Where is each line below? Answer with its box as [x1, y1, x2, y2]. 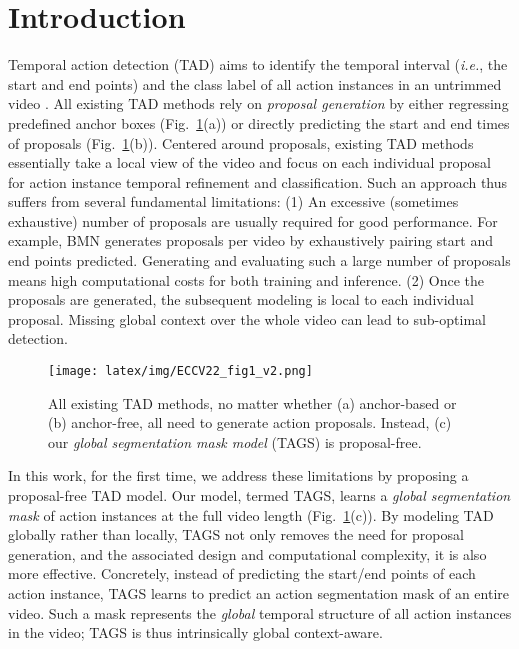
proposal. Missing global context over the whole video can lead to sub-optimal [8, 308, 486, 329]
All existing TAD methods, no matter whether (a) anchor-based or [48, 392, 457, 413]
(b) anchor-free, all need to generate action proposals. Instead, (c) [48, 412, 452, 433]
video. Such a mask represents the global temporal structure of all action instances [8, 602, 512, 623]
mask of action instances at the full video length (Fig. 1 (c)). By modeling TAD [8, 504, 494, 525]
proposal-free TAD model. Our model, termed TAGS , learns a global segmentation [8, 485, 511, 506]
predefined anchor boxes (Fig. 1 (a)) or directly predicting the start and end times [8, 112, 510, 133]
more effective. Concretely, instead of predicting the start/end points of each [8, 563, 476, 584]
